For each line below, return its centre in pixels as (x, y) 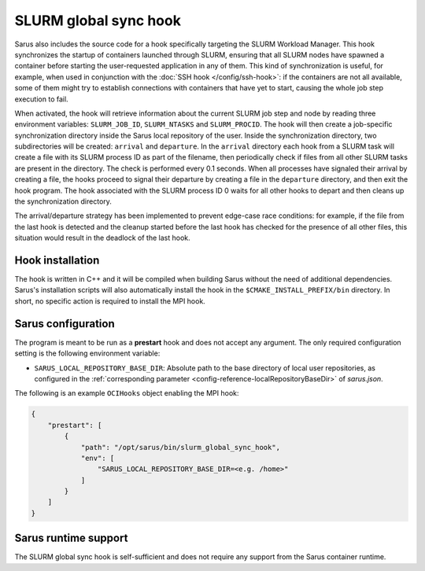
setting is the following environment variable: (87, 353)
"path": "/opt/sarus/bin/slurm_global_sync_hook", (181, 447)
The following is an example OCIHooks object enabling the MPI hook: (127, 393)
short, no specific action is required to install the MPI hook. (110, 301)
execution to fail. (41, 99)
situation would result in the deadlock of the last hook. (102, 238)
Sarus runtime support (71, 538)
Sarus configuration (65, 324)
